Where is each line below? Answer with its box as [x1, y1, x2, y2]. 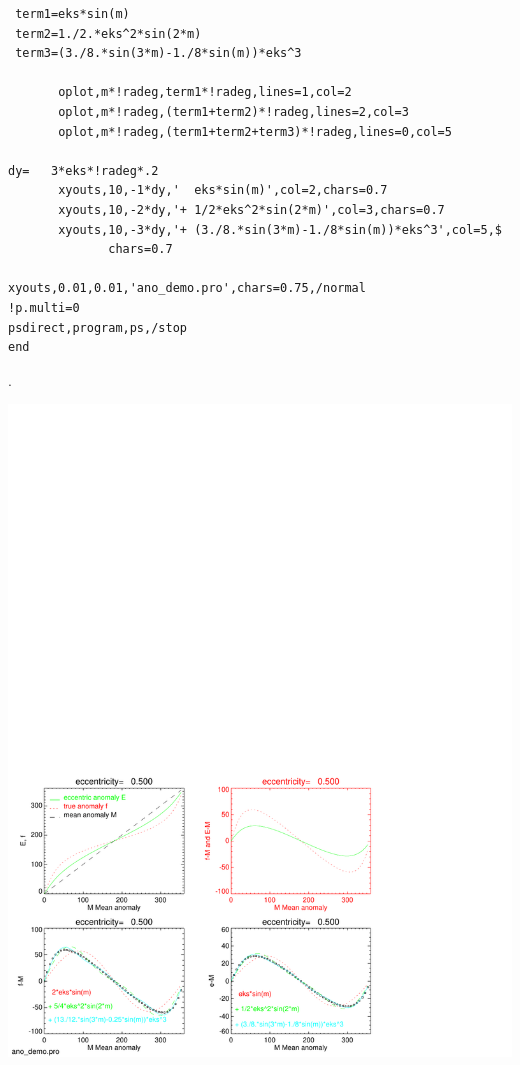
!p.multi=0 [8, 300, 80, 315]
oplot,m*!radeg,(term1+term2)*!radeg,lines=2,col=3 [58, 104, 409, 119]
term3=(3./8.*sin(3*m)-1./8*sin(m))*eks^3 [15, 46, 302, 61]
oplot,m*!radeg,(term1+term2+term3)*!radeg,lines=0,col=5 [58, 124, 452, 139]
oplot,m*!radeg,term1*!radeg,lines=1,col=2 [58, 85, 352, 100]
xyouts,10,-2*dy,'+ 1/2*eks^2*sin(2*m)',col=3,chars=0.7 [58, 202, 445, 217]
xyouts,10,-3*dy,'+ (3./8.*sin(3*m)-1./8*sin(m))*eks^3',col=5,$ [58, 222, 502, 237]
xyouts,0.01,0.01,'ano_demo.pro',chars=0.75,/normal [8, 281, 366, 296]
